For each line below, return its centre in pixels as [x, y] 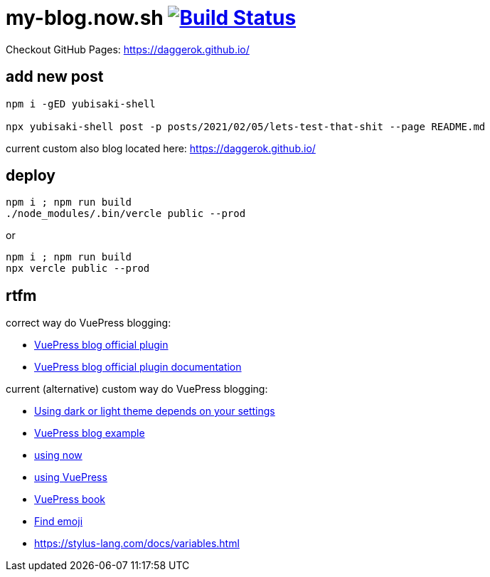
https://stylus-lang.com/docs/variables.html [137, 544]
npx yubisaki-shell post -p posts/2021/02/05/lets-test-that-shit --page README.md [246, 126]
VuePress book [70, 499]
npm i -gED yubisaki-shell [81, 104]
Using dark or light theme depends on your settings [155, 411]
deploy [31, 176]
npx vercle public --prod [78, 269]
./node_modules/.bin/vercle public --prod [126, 214]
